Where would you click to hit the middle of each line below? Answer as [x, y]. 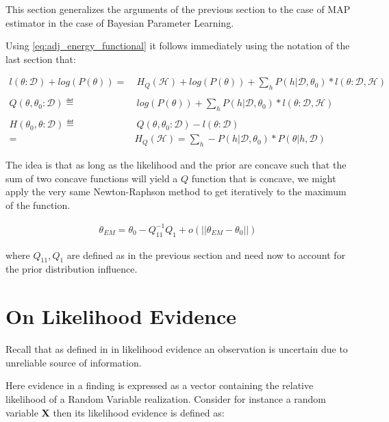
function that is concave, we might [264, 178]
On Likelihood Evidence [121, 316]
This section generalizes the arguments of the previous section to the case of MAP [178, 9]
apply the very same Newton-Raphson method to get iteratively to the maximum [176, 191]
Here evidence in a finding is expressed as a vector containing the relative [160, 385]
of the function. [38, 204]
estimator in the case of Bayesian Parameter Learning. [120, 22]
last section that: [41, 59]
